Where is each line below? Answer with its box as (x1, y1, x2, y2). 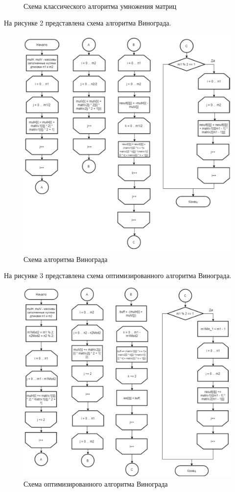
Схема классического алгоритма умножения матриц (23, 1, 177, 11)
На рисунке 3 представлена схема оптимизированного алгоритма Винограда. (4, 270, 232, 281)
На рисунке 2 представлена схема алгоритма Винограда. (4, 17, 171, 27)
